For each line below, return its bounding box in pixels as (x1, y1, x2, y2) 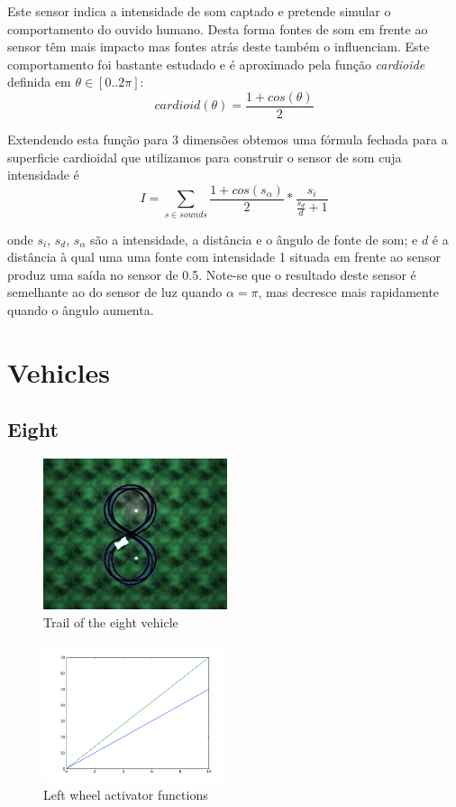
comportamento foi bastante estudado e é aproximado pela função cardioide (7, 54, 425, 73)
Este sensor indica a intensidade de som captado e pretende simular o (7, 2, 391, 20)
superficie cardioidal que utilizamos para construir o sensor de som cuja (7, 147, 402, 166)
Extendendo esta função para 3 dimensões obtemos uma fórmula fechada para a (7, 130, 448, 149)
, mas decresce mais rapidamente (258, 283, 440, 301)
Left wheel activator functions (43, 785, 208, 804)
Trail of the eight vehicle (43, 612, 178, 631)
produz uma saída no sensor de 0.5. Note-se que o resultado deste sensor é (7, 264, 416, 283)
